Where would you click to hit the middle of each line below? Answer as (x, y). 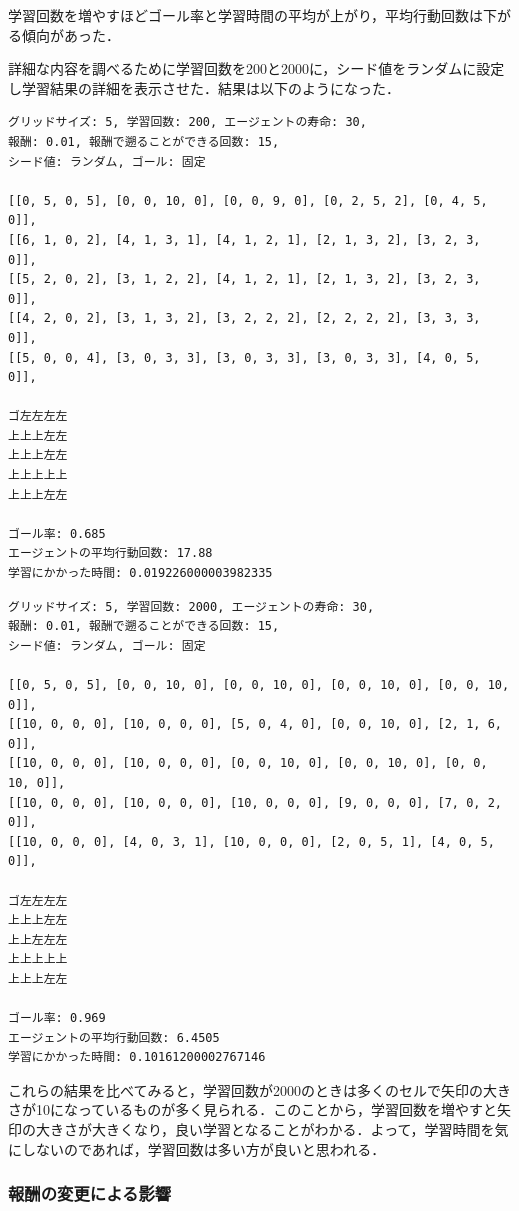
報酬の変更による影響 (90, 1193)
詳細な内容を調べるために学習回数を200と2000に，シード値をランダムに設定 (256, 68)
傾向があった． (70, 34)
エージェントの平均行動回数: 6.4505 (114, 1037)
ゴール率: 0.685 (57, 533)
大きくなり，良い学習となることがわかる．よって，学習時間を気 (300, 1129)
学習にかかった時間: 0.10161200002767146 (137, 1057)
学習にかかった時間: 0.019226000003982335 (140, 573)
